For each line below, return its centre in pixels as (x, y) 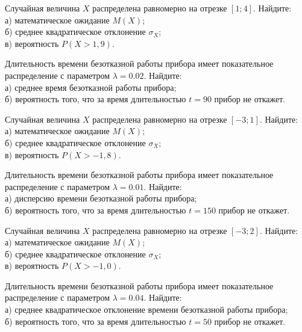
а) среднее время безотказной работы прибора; (91, 87)
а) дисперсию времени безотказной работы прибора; (101, 198)
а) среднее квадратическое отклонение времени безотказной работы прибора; (146, 309)
